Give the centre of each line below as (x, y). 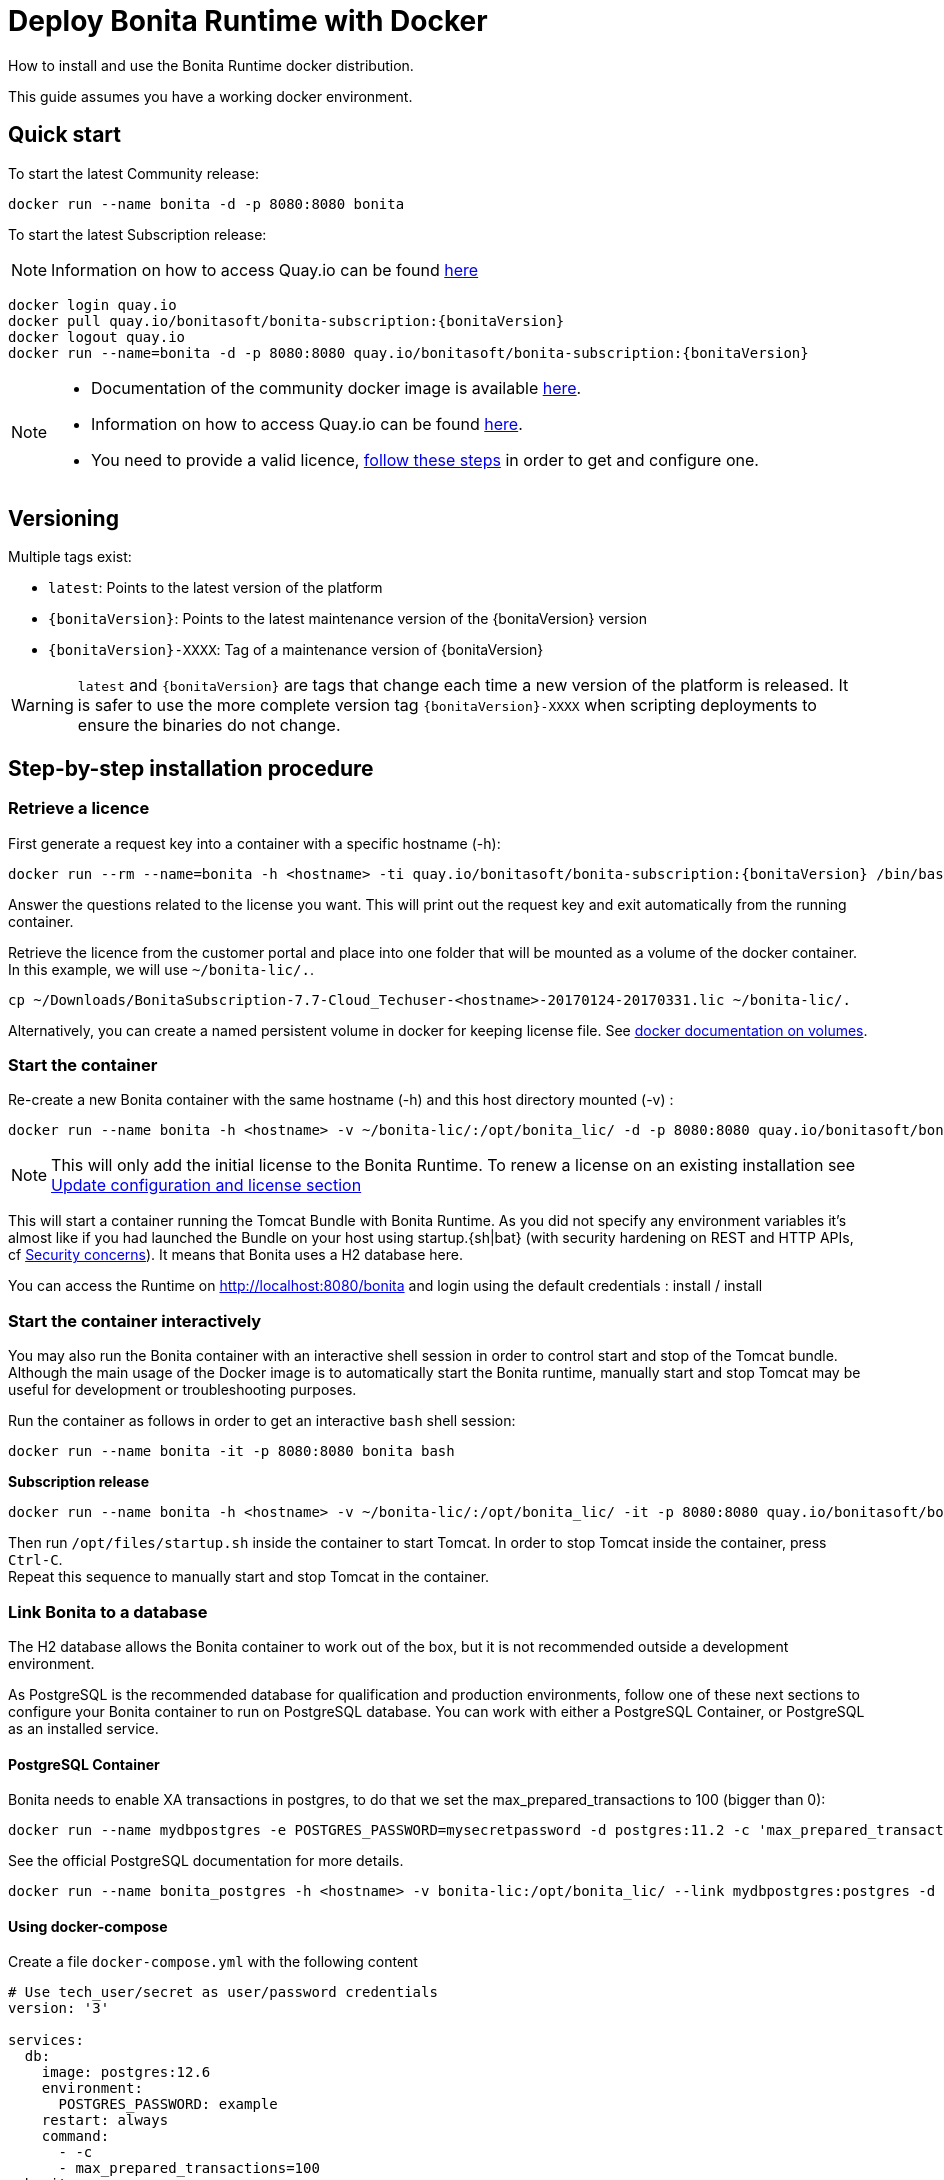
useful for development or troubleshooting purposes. (182, 1390)
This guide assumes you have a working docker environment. (210, 96)
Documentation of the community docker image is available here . (336, 387)
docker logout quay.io (97, 336)
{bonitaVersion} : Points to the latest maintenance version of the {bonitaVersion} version (347, 619)
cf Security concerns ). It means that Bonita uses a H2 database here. (235, 1255)
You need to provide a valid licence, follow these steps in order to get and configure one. (425, 459)
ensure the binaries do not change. (209, 725)
